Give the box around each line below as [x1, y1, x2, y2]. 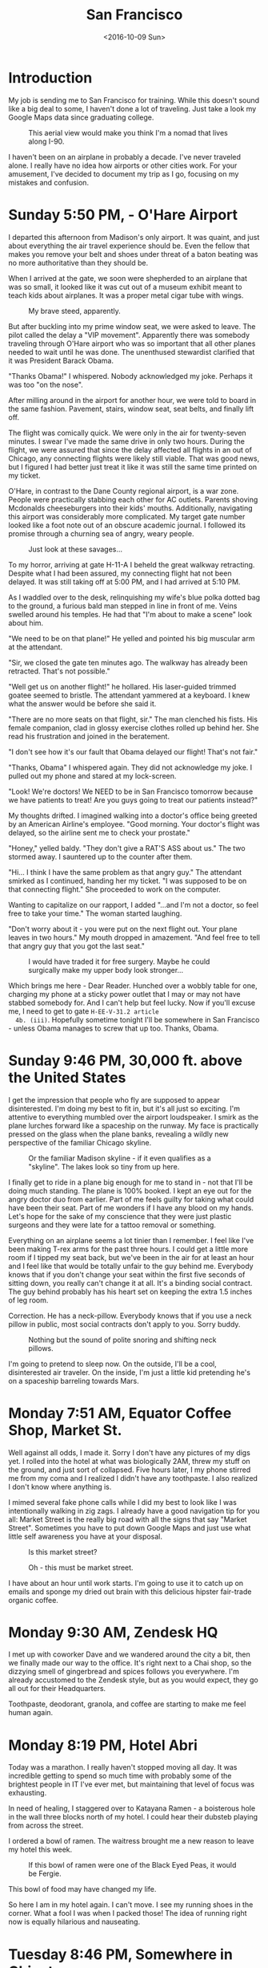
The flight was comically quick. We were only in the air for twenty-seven [8, 428, 246, 437]
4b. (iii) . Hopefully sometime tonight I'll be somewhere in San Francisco [15, 1014, 260, 1024]
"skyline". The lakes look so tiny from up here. [28, 1161, 180, 1171]
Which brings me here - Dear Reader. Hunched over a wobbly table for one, [8, 981, 258, 990]
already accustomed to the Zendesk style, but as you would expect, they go [8, 1675, 258, 1685]
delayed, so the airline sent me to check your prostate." [8, 827, 190, 837]
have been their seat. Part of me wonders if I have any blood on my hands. [8, 1202, 254, 1213]
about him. [8, 618, 44, 628]
